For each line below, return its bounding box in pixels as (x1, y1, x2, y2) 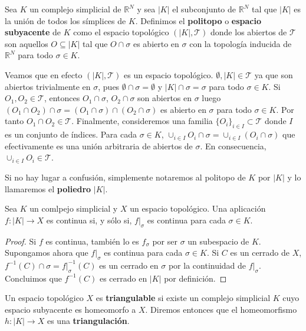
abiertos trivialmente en (5, 80, 91, 92)
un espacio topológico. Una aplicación (130, 202, 266, 215)
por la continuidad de (168, 259, 246, 271)
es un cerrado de (230, 246, 290, 259)
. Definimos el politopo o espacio (135, 14, 261, 26)
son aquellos (5, 37, 48, 49)
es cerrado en (99, 272, 147, 284)
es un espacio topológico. (124, 68, 213, 81)
